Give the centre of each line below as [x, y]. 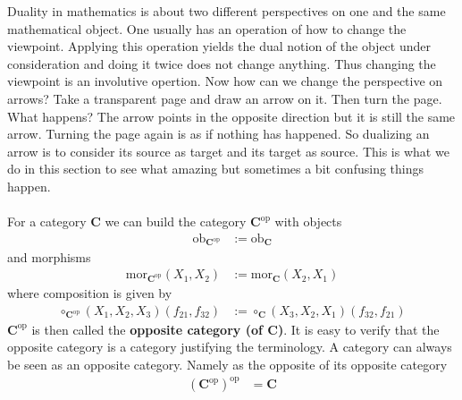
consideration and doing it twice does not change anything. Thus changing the [222, 63]
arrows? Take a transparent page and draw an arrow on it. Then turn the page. [225, 98]
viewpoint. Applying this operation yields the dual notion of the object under [219, 46]
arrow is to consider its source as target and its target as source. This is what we [228, 151]
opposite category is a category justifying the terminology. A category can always [230, 347]
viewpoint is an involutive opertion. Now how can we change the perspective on [225, 81]
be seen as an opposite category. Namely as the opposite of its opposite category [227, 364]
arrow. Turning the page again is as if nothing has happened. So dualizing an [218, 134]
